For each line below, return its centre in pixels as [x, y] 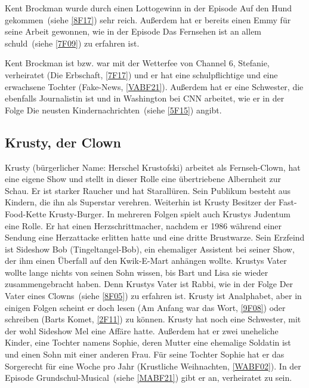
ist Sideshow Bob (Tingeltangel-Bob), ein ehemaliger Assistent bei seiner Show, [150, 249]
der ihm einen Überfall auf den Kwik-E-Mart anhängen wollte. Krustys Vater [146, 261]
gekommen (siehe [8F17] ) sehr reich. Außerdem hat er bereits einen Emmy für [148, 19]
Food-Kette [26, 213]
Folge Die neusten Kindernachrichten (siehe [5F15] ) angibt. [113, 110]
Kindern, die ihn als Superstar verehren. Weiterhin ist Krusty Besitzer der [140, 202]
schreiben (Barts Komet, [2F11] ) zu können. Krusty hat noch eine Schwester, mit [153, 319]
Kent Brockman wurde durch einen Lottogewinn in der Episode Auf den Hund [149, 8]
